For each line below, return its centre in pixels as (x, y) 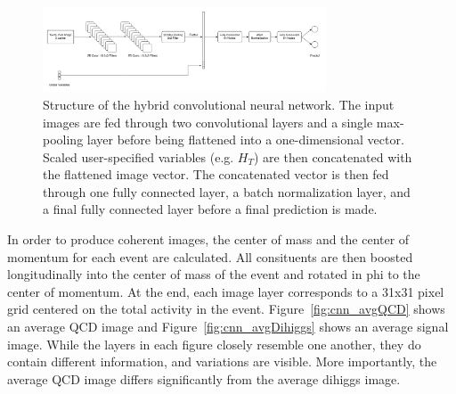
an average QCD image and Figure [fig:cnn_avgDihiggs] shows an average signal (228, 327)
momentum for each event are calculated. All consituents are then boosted (210, 256)
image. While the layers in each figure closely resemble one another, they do (214, 344)
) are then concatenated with (333, 156)
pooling (63, 140)
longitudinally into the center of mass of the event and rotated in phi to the (214, 274)
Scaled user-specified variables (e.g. (138, 156)
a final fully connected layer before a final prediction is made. (210, 209)
